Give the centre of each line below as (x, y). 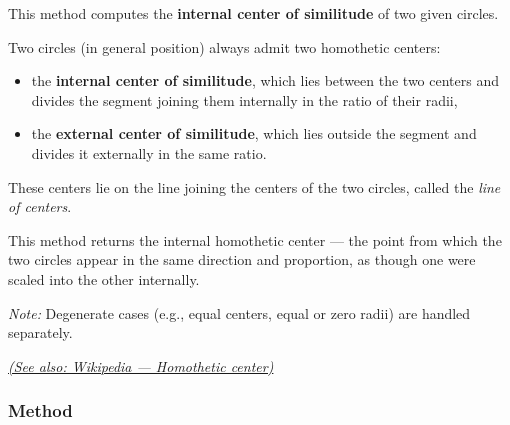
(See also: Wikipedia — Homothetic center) (141, 365)
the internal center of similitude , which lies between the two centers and (265, 80)
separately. (40, 332)
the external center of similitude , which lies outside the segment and (254, 133)
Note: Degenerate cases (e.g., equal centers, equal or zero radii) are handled (239, 312)
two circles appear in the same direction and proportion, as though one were (242, 259)
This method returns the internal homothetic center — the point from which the (255, 239)
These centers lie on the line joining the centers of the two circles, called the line (254, 186)
